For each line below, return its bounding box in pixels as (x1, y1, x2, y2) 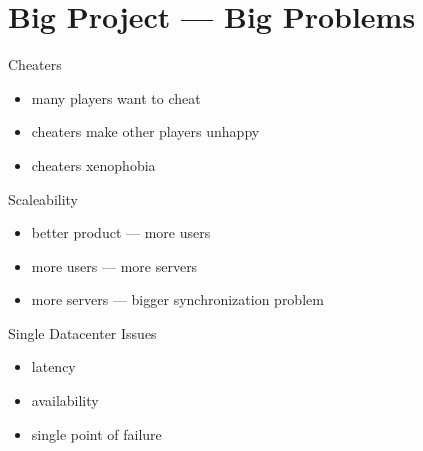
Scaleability (8, 188, 79, 209)
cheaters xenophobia (31, 154, 156, 175)
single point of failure (31, 423, 162, 444)
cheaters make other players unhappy (31, 121, 260, 142)
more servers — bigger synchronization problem (31, 289, 324, 310)
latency (31, 356, 76, 377)
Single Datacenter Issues (8, 322, 157, 343)
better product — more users (31, 222, 211, 243)
